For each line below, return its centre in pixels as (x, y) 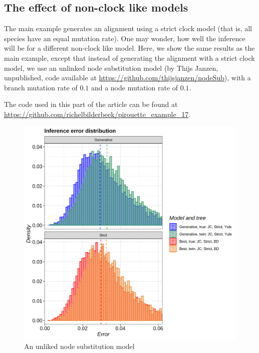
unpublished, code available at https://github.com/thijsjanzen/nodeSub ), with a (127, 78)
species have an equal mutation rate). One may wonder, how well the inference (125, 38)
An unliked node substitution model (79, 346)
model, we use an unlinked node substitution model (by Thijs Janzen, (111, 68)
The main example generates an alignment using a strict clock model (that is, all (128, 28)
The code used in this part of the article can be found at (91, 104)
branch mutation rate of (41, 87)
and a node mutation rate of (135, 87)
